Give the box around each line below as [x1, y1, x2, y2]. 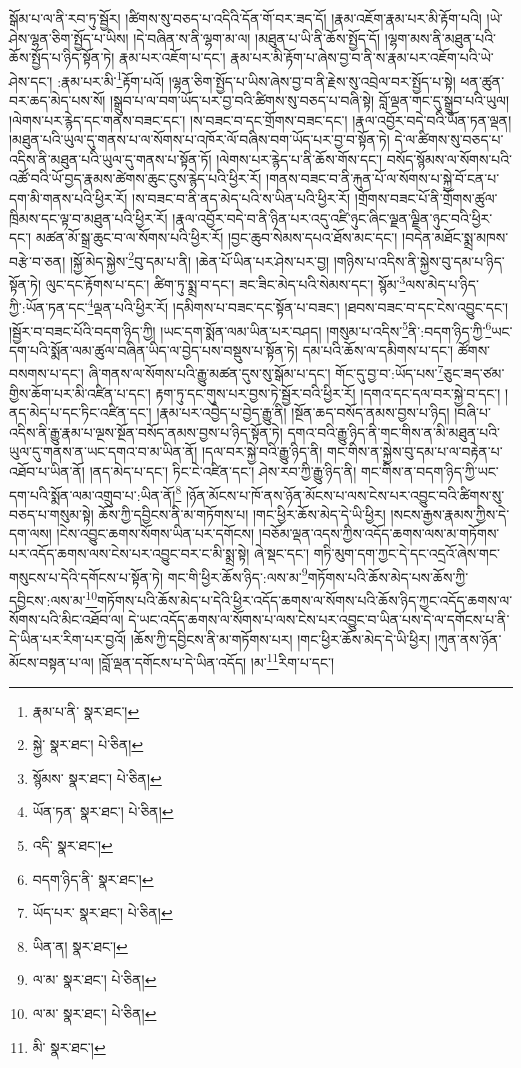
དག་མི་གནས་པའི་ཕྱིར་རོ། [9, 188, 128, 208]
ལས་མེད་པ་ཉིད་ [405, 273, 479, 294]
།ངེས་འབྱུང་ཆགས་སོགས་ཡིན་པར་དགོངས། [56, 523, 255, 544]
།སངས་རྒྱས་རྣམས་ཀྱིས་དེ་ [390, 503, 510, 524]
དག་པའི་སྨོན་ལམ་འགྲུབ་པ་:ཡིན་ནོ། [9, 484, 176, 505]
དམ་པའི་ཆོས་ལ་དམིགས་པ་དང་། [302, 339, 454, 360]
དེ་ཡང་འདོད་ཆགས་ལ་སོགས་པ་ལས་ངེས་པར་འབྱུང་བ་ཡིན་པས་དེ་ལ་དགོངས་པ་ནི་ [128, 609, 510, 630]
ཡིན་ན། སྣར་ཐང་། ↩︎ [32, 935, 128, 956]
